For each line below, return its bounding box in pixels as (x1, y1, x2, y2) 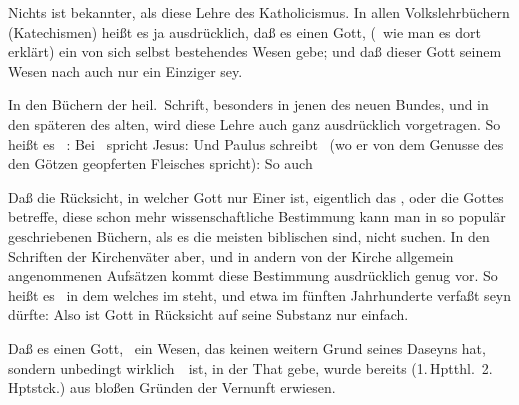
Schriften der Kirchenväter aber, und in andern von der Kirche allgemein (8, 245, 454, 266)
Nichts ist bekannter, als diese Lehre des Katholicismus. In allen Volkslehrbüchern (8, 2, 510, 22)
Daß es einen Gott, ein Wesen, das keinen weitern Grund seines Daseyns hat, (8, 337, 486, 358)
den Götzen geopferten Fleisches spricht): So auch (8, 153, 313, 174)
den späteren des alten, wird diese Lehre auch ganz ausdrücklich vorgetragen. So (8, 113, 501, 134)
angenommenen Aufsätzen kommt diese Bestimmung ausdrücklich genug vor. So (8, 265, 498, 286)
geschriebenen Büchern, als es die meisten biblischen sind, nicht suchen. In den (8, 225, 490, 246)
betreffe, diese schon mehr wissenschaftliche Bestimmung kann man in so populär (8, 206, 506, 227)
